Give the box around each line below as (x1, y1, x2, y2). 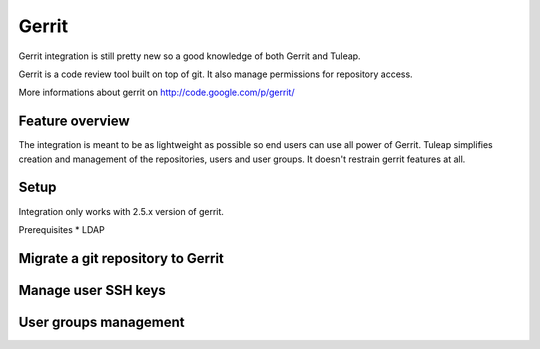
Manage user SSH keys (18, 281, 167, 299)
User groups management (18, 313, 185, 330)
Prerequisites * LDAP (18, 223, 105, 235)
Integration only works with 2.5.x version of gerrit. (18, 205, 225, 217)
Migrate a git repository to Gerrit (18, 250, 225, 267)
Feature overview (18, 113, 130, 130)
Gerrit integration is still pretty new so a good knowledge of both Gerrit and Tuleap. (18, 50, 361, 62)
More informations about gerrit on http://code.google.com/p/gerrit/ (18, 86, 295, 99)
